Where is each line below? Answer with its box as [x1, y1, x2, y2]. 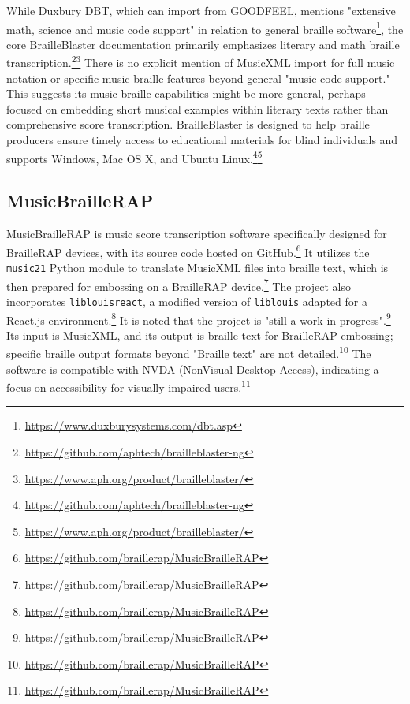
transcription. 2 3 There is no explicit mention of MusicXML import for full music [6, 52, 395, 71]
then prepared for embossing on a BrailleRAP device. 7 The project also [6, 275, 351, 294]
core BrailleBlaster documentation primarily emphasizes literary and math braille [6, 35, 400, 52]
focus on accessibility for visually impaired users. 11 [6, 377, 251, 395]
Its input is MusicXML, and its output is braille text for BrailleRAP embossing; [6, 326, 393, 343]
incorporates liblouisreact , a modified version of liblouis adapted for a [6, 292, 367, 309]
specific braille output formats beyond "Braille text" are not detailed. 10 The [6, 343, 371, 362]
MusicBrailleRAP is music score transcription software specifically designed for [6, 225, 387, 242]
